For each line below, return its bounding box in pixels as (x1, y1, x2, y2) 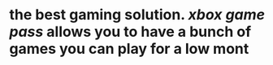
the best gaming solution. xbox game (9, 6, 266, 24)
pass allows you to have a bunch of (9, 22, 252, 41)
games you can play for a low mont (9, 40, 249, 58)
